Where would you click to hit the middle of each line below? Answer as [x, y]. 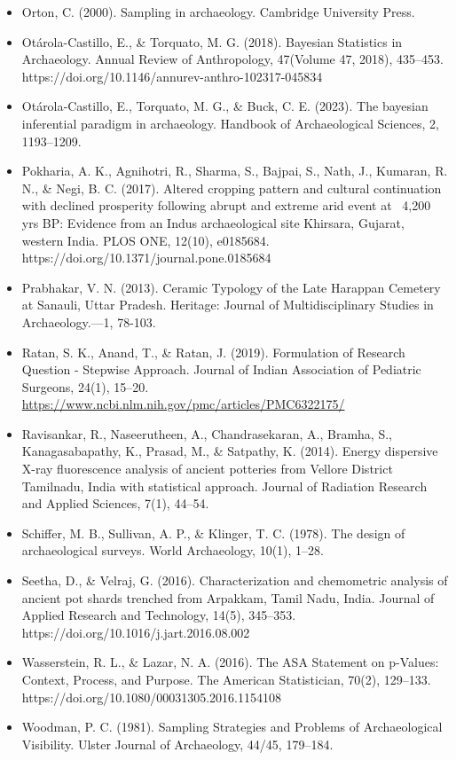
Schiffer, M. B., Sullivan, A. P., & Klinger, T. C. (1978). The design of [213, 533]
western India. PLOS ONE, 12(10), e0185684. [145, 240]
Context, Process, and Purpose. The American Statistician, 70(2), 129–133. [226, 679]
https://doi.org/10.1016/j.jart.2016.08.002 [136, 632]
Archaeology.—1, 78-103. [89, 321]
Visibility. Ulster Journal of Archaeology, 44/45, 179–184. [177, 744]
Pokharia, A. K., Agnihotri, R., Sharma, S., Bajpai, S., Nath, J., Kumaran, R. [235, 171]
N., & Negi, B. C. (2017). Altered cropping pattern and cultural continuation [232, 188]
